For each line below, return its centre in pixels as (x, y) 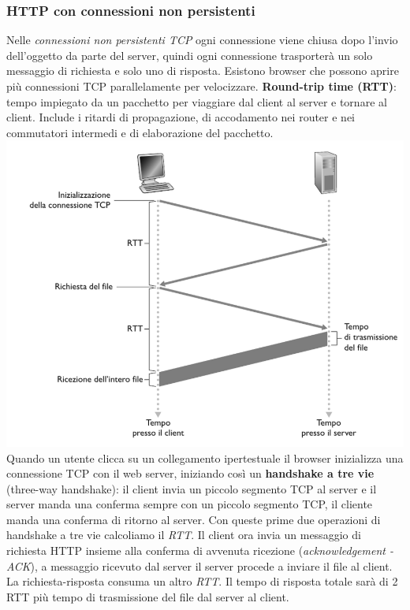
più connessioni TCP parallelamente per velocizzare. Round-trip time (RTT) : (201, 86)
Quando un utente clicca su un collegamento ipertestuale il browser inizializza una (205, 457)
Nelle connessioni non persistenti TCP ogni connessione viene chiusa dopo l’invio (202, 40)
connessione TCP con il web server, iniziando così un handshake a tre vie (190, 473)
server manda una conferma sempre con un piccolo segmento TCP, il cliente (190, 504)
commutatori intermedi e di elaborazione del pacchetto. (140, 132)
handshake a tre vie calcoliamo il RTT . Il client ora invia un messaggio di (184, 535)
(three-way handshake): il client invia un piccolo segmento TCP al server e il (192, 488)
